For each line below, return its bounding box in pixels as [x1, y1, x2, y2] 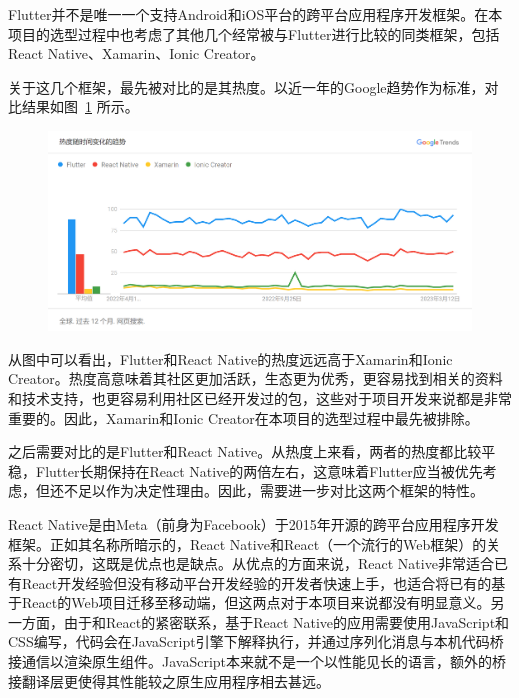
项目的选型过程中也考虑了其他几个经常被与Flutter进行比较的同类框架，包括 [8, 23, 500, 44]
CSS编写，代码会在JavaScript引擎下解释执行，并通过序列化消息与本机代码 [8, 631, 490, 652]
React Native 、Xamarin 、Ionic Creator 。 [8, 43, 265, 64]
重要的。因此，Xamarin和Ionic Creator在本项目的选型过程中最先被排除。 [8, 407, 479, 428]
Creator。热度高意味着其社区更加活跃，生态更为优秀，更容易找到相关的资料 [8, 368, 503, 389]
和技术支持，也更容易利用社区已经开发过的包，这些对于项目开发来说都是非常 [8, 387, 512, 408]
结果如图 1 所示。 [21, 96, 139, 117]
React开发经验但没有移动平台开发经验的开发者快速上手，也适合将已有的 [21, 572, 492, 593]
